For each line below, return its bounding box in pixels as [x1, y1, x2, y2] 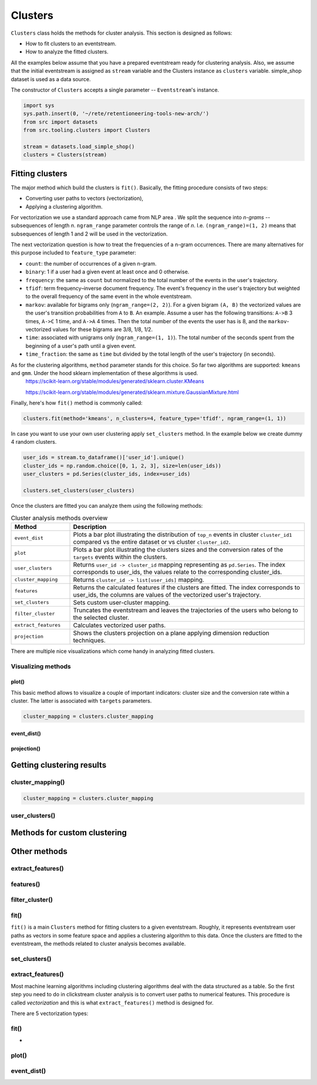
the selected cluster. [73, 613, 129, 621]
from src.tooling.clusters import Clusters [23, 127, 151, 133]
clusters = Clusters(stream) [23, 152, 107, 158]
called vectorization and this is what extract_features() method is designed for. [11, 999, 214, 1006]
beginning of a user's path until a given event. [25, 342, 136, 349]
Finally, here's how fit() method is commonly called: [11, 400, 143, 407]
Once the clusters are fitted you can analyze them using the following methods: [11, 502, 203, 509]
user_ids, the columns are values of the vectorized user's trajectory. [73, 591, 261, 599]
